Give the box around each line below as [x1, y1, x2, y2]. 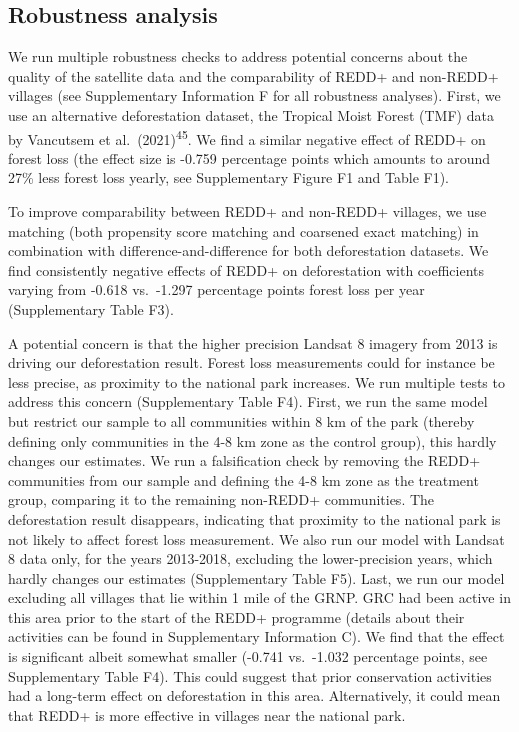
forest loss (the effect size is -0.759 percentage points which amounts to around [8, 147, 491, 168]
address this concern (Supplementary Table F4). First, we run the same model [8, 391, 488, 412]
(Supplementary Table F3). [8, 298, 174, 319]
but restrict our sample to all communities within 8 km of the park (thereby [8, 410, 475, 431]
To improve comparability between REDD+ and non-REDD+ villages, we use [8, 201, 487, 222]
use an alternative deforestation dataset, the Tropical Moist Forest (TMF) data [8, 104, 494, 125]
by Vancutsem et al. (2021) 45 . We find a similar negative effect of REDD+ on [8, 125, 486, 149]
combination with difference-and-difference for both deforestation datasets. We [8, 240, 489, 261]
